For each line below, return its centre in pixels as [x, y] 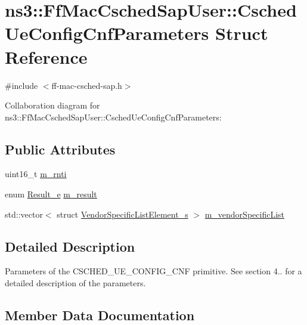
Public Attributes [60, 149]
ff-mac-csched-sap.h [87, 85]
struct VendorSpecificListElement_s [123, 214]
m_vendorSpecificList [244, 214]
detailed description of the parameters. [75, 283]
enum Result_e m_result [51, 194]
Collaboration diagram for [52, 105]
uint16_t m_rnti [36, 174]
